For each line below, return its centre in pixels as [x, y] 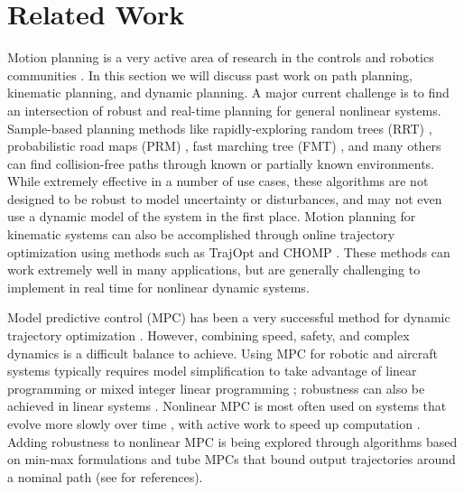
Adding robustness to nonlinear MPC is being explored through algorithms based [232, 441]
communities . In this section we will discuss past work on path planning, [210, 74]
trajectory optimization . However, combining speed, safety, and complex [209, 335]
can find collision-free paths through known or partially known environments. [221, 163]
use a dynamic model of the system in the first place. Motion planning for [212, 216]
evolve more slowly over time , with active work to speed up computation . [214, 423]
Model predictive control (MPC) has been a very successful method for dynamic [229, 317]
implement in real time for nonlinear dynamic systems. [158, 287]
